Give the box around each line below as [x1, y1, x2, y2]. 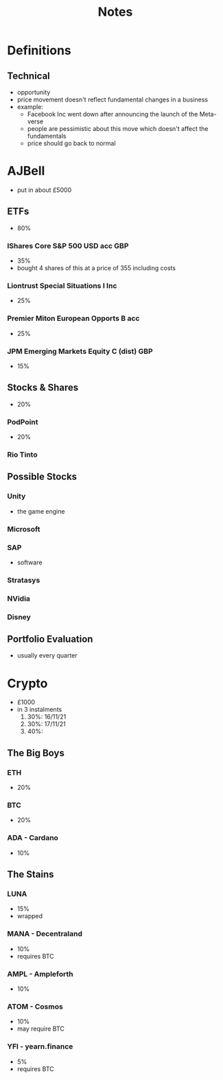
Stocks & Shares [7, 382, 79, 394]
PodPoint [7, 417, 38, 427]
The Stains [7, 869, 54, 880]
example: [16, 103, 43, 110]
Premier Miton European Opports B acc [7, 313, 140, 323]
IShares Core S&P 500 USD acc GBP [7, 241, 129, 250]
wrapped [16, 912, 43, 920]
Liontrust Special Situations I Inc [7, 280, 117, 290]
